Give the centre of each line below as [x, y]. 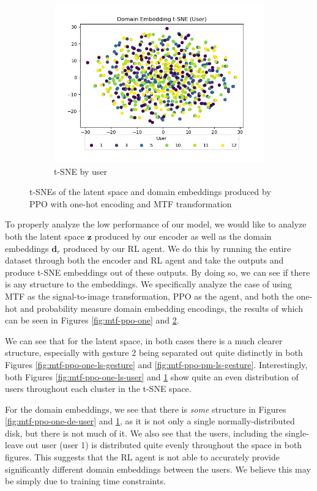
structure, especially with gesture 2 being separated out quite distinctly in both [154, 353]
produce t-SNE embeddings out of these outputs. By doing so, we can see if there [158, 272]
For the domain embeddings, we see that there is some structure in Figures [146, 409]
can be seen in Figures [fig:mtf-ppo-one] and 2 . [92, 320]
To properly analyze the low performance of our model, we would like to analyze [156, 224]
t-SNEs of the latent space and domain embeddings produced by [150, 192]
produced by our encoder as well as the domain [183, 236]
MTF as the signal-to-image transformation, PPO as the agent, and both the [149, 296]
